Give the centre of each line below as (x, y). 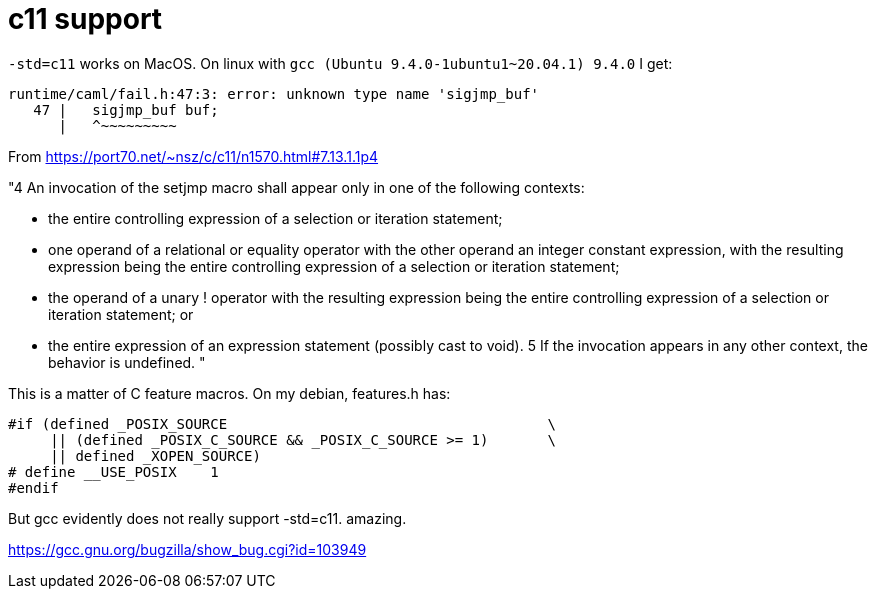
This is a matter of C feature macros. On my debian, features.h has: (229, 393)
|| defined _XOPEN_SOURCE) (155, 455)
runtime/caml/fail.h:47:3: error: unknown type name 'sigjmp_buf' (274, 93)
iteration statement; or (121, 314)
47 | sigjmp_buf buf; (126, 109)
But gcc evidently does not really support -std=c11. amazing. (207, 518)
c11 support (85, 19)
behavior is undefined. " (127, 362)
